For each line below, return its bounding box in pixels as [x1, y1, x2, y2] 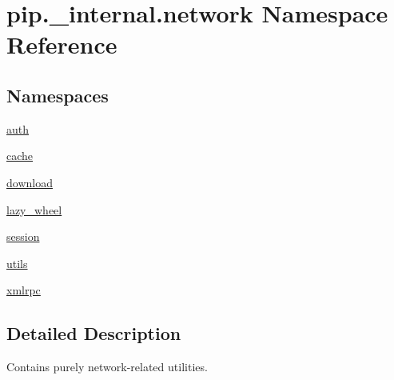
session [6, 228, 40, 245]
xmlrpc [6, 282, 41, 298]
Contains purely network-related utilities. [6, 358, 208, 375]
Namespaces [6, 82, 109, 107]
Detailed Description [6, 321, 181, 346]
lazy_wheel [6, 201, 62, 218]
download [6, 174, 53, 190]
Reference [6, 28, 117, 61]
